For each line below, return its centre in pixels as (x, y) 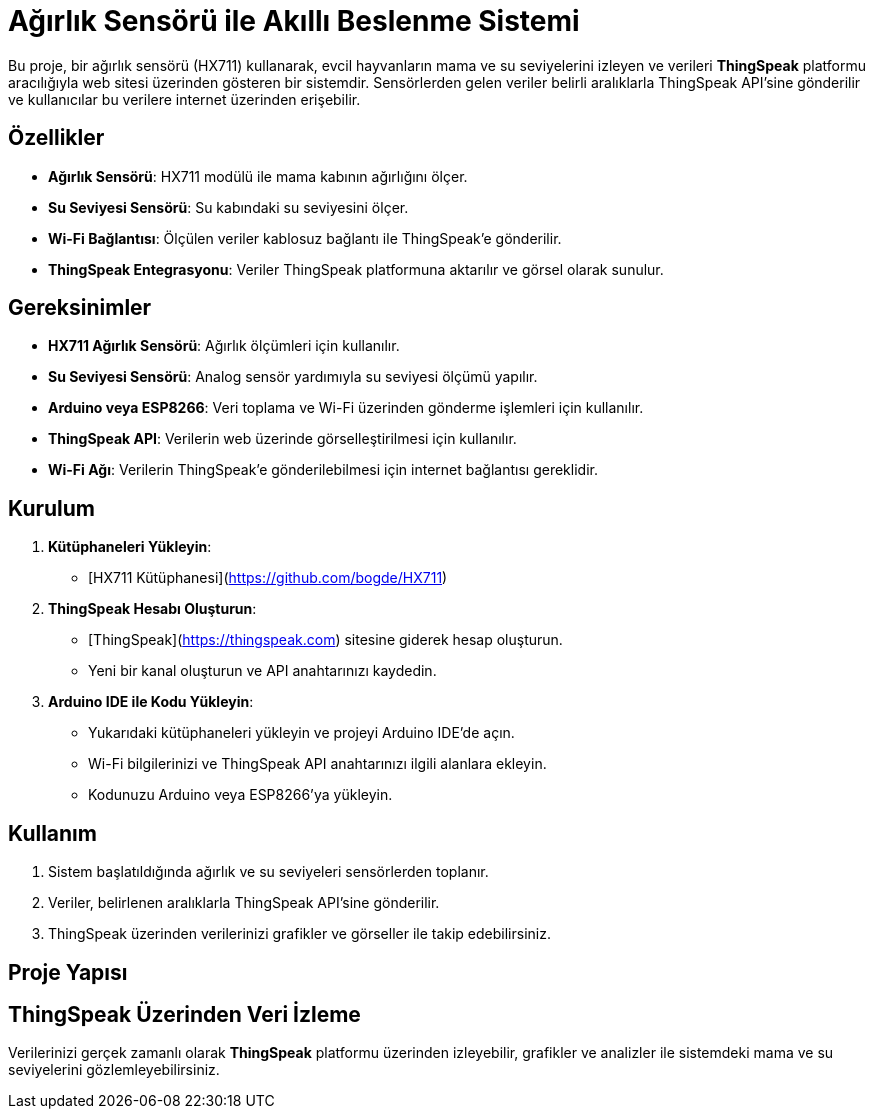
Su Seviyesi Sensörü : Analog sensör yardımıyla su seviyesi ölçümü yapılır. (293, 377)
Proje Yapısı (68, 972)
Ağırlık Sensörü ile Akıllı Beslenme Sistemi (294, 21)
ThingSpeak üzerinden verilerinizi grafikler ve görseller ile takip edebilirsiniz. (299, 934)
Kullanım (52, 833)
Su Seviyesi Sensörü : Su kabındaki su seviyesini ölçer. (228, 207)
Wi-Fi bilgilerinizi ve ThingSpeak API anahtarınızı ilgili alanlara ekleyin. (317, 764)
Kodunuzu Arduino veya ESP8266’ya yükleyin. (240, 795)
